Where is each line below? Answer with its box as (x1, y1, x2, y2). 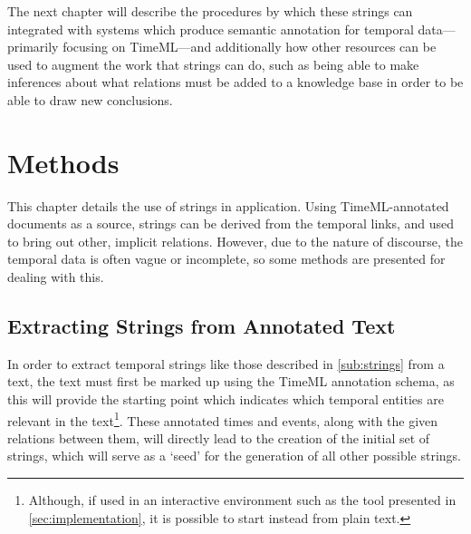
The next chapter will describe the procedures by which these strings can (7, 2, 413, 20)
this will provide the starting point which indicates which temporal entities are (7, 390, 444, 409)
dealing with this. (7, 267, 104, 286)
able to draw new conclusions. (7, 90, 173, 109)
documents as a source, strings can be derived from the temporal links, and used (7, 214, 455, 233)
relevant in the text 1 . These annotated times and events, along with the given (7, 408, 438, 430)
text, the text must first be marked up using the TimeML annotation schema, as (7, 372, 455, 391)
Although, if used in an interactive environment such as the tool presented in (28, 490, 457, 510)
